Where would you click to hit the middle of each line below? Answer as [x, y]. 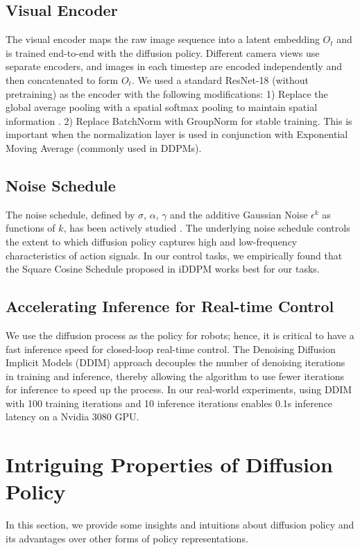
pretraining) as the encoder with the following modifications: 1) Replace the [167, 93]
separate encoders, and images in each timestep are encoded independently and [174, 66]
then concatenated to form [62, 79]
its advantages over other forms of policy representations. [127, 538]
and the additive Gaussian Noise [239, 214]
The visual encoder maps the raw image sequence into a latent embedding [163, 39]
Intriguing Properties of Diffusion [169, 464]
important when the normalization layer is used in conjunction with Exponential [177, 134]
